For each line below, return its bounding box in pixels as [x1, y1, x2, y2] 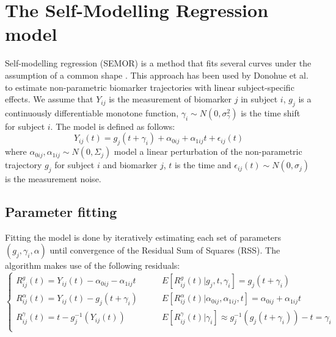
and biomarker [103, 158, 158, 171]
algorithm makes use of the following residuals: [5, 259, 180, 272]
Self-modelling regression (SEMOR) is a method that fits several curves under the [5, 57, 312, 69]
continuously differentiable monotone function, [5, 106, 179, 119]
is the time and [174, 158, 232, 171]
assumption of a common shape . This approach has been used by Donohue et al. [5, 68, 309, 81]
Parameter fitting [5, 202, 117, 221]
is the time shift [241, 106, 301, 119]
